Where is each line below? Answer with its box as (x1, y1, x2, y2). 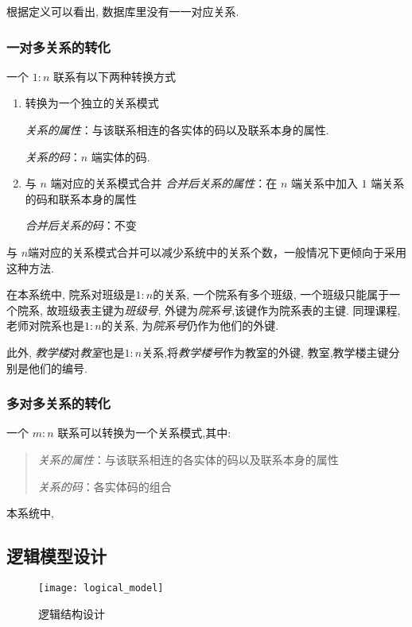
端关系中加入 (290, 175, 358, 192)
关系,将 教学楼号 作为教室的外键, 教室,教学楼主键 (142, 343, 389, 360)
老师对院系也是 (6, 317, 84, 334)
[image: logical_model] (38, 582, 164, 594)
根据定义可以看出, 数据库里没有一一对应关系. (6, 3, 239, 19)
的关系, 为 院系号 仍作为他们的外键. (101, 317, 279, 334)
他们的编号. (28, 359, 87, 376)
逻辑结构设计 (38, 605, 105, 621)
